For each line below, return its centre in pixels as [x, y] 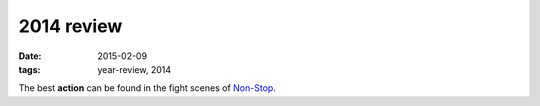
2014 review [70, 26]
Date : [30, 56]
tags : [29, 69]
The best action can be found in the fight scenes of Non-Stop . [147, 88]
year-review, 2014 [134, 69]
